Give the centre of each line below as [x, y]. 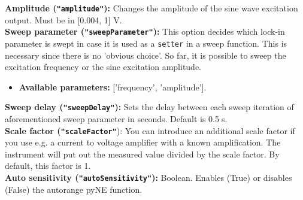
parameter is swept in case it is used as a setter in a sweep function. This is [146, 43]
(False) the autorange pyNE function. [74, 189]
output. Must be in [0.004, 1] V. [63, 19]
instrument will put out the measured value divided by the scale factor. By [142, 154]
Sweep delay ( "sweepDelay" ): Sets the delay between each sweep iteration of [149, 107]
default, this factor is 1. [48, 166]
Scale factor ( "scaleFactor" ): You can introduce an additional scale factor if [150, 130]
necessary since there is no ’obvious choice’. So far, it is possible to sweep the [146, 55]
